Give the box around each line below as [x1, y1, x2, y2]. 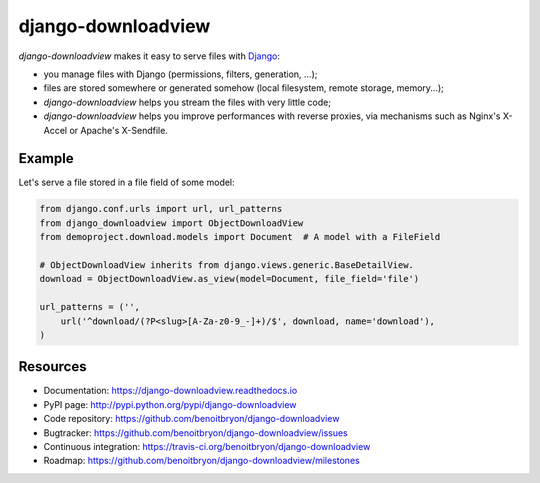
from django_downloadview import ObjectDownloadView [39, 217, 304, 229]
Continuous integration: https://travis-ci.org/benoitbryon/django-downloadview [43, 440, 371, 452]
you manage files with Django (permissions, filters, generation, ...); [43, 68, 318, 80]
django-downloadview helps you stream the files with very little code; [43, 96, 332, 108]
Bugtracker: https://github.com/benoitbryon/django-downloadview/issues [43, 426, 349, 439]
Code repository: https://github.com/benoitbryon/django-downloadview [43, 413, 340, 425]
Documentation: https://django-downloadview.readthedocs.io [43, 385, 298, 397]
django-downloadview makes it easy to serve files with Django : [18, 50, 280, 62]
